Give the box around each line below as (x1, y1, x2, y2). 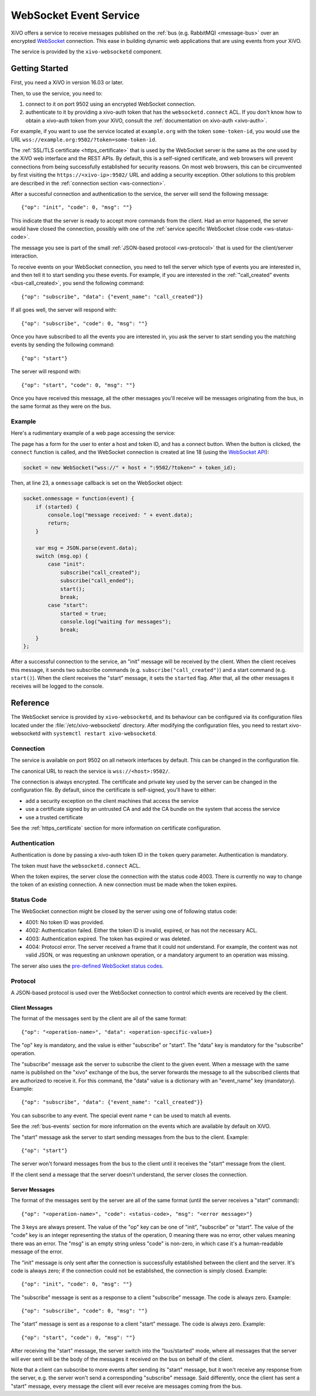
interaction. (11, 252, 39, 259)
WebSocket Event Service (11, 9, 140, 22)
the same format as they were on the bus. (11, 403, 111, 410)
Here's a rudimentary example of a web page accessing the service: (11, 430, 176, 437)
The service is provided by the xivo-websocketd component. (11, 48, 163, 55)
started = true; (60, 610, 107, 617)
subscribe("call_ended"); (60, 577, 135, 584)
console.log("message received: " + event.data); (47, 512, 193, 518)
